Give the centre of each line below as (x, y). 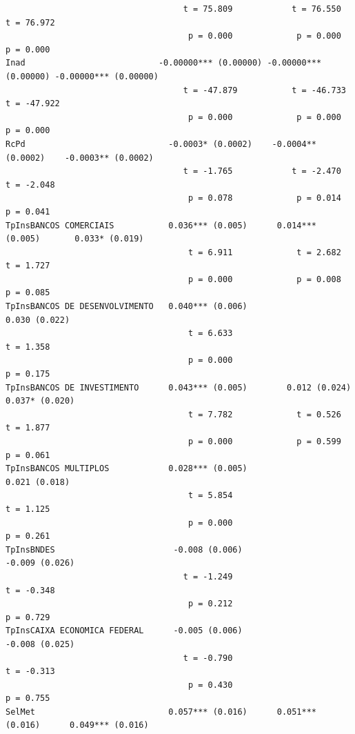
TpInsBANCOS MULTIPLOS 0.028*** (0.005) (126, 469)
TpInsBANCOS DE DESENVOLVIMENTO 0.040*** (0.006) (126, 307)
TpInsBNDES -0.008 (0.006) (124, 549)
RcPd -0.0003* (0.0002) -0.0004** (161, 144)
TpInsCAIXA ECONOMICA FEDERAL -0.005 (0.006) (124, 631)
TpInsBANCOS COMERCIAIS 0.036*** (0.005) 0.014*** (161, 225)
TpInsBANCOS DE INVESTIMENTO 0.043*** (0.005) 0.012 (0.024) (179, 387)
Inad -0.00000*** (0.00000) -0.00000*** (164, 63)
